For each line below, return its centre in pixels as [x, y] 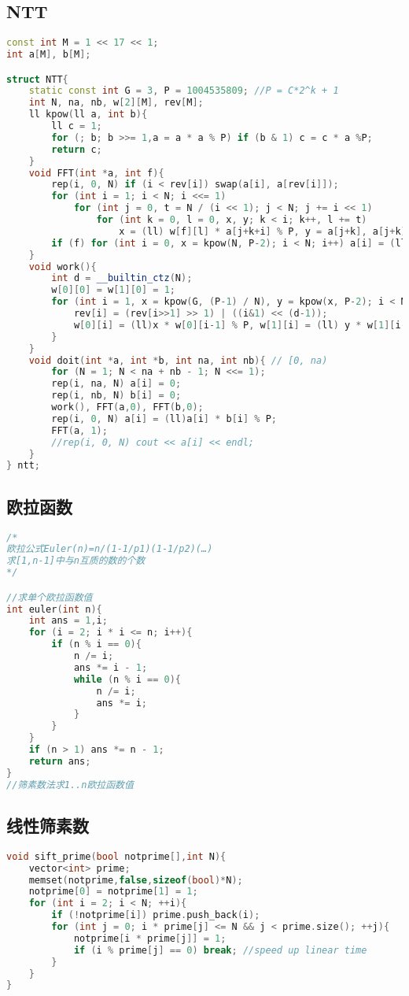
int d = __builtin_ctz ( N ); [122, 278]
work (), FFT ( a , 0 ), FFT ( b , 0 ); [127, 407]
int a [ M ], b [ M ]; [49, 55]
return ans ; [60, 761]
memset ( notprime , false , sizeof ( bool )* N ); [136, 880]
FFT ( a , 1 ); [79, 430]
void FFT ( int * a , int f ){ [96, 173]
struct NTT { [37, 79]
